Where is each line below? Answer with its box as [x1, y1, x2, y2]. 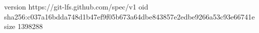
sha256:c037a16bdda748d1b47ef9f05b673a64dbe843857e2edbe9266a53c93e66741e [4, 11, 255, 21]
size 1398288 [4, 21, 43, 31]
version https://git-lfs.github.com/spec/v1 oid [4, 1, 148, 11]
